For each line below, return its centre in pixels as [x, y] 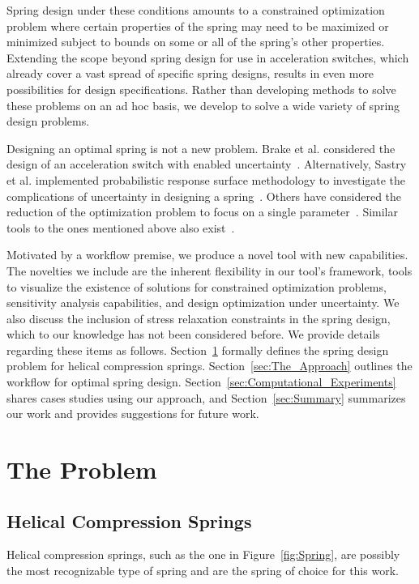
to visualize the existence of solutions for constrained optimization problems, [197, 286]
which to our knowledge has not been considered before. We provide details [193, 334]
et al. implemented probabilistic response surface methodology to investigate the [206, 179]
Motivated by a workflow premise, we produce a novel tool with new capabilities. [207, 255]
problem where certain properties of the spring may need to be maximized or [198, 26]
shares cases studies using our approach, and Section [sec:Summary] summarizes [206, 397]
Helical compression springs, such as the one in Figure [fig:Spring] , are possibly [203, 554]
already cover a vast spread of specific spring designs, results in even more [190, 73]
